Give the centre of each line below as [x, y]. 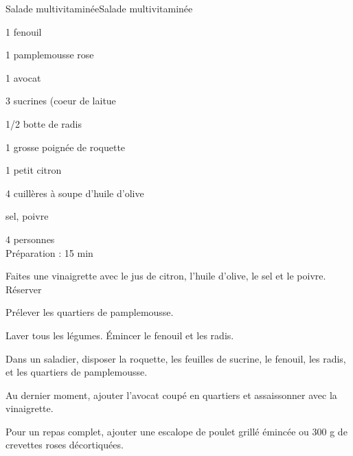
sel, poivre [27, 216]
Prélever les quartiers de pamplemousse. [90, 312]
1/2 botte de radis [44, 123]
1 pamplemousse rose [50, 55]
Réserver [24, 289]
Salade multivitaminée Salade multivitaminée [99, 8]
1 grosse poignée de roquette [66, 147]
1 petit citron [34, 170]
